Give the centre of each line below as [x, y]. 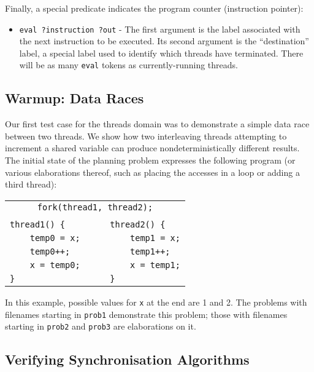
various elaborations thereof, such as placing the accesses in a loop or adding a [152, 172]
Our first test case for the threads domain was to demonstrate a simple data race [157, 124]
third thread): [31, 184]
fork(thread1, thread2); [95, 207]
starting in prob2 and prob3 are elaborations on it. [101, 326]
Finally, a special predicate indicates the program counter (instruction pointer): [154, 8]
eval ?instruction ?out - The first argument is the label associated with [160, 29]
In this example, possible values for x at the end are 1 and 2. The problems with [156, 302]
